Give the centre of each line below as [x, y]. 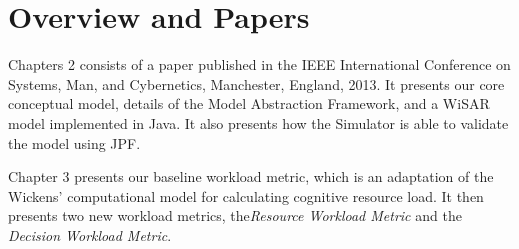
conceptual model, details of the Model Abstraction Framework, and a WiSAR [249, 103]
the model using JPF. [74, 142]
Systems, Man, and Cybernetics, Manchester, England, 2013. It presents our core [256, 83]
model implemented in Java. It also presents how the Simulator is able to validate [258, 122]
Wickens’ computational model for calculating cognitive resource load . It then [246, 195]
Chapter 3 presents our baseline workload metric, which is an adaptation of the [251, 176]
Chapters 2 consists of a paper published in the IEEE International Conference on [259, 64]
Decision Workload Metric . [90, 234]
